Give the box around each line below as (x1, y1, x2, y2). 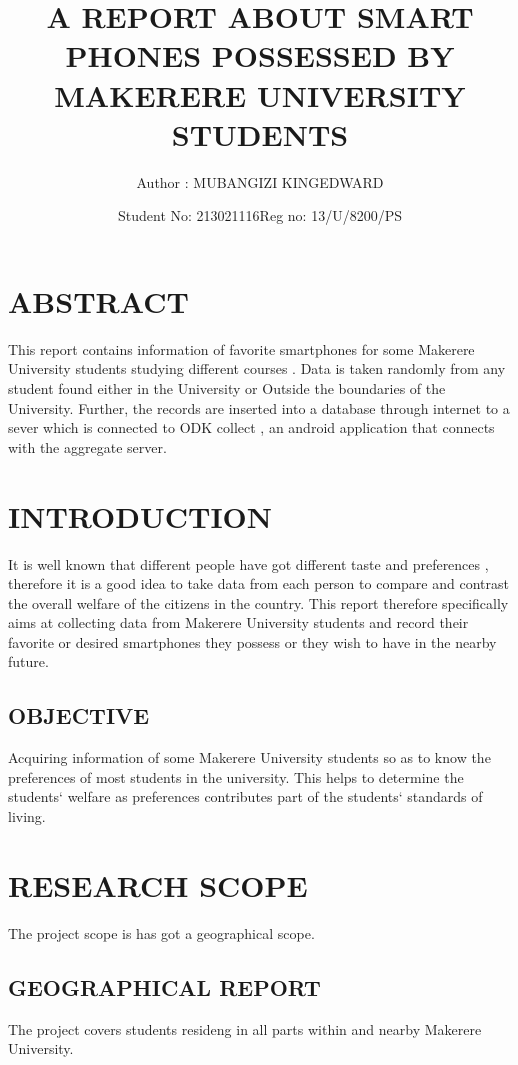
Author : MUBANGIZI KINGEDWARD (136, 171, 384, 192)
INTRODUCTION (8, 495, 273, 536)
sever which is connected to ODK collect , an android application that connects (8, 417, 495, 438)
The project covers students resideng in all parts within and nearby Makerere (8, 1018, 482, 1039)
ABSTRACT (8, 280, 189, 321)
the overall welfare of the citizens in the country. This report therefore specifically (8, 592, 509, 613)
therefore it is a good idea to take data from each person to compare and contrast (8, 573, 509, 594)
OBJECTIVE (8, 700, 150, 731)
